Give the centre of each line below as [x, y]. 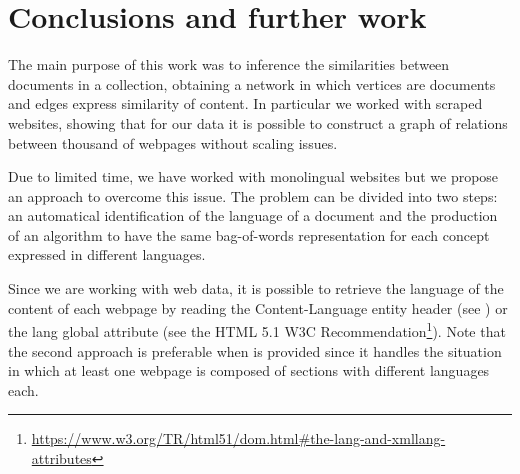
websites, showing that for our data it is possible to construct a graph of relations [258, 122]
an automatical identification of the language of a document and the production [253, 215]
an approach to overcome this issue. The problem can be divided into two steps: [253, 195]
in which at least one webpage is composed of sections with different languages [249, 370]
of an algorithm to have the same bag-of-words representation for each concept [249, 234]
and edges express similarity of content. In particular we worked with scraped [245, 103]
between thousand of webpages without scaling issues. [173, 142]
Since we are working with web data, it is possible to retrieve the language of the [256, 288]
